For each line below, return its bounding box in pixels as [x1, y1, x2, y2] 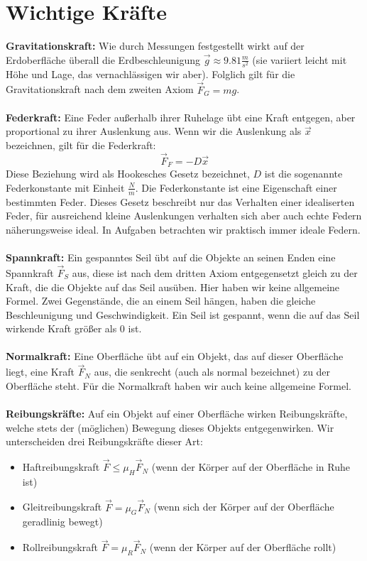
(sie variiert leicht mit [252, 52, 347, 67]
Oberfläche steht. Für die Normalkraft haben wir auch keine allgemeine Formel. [6, 378, 351, 393]
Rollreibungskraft [22, 540, 98, 555]
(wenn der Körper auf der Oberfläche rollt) [149, 540, 336, 555]
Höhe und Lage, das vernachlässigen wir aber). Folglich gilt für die [6, 66, 295, 81]
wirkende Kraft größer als [6, 321, 117, 336]
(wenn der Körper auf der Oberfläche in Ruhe [151, 459, 350, 474]
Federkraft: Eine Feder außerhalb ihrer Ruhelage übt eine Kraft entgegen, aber [6, 109, 356, 124]
